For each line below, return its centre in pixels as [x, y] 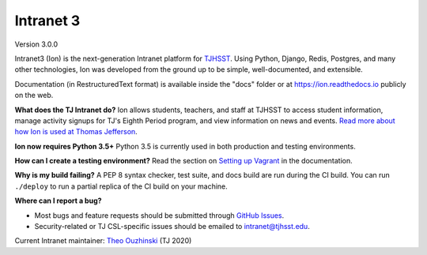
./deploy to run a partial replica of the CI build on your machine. [121, 186]
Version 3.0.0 [36, 44]
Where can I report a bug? [58, 201]
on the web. [34, 96]
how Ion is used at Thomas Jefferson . [76, 132]
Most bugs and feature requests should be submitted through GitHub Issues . [159, 215]
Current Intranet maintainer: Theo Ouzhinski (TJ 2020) [103, 241]
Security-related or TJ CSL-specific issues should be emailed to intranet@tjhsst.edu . [172, 227]
